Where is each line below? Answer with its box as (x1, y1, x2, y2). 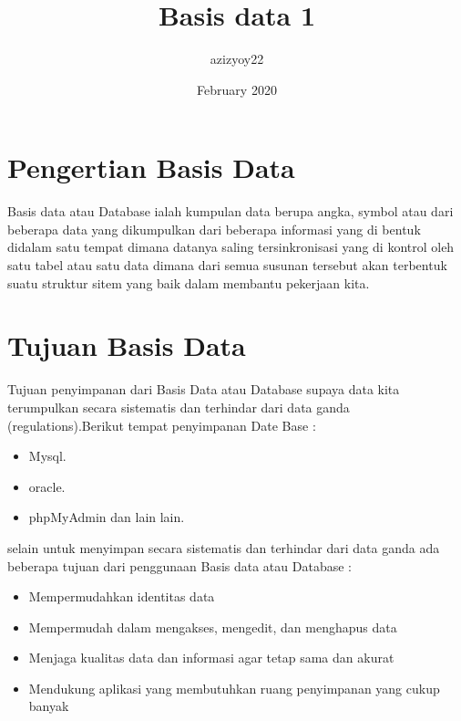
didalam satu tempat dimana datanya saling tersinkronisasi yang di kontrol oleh (7, 237, 455, 256)
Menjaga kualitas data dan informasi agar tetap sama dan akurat (28, 648, 394, 667)
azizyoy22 (210, 49, 264, 68)
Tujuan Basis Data (7, 327, 246, 364)
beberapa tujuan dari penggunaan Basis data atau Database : (7, 556, 352, 575)
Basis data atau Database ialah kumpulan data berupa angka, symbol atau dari (7, 202, 454, 221)
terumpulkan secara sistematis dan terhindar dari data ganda (7, 397, 350, 416)
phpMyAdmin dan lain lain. (28, 507, 185, 527)
